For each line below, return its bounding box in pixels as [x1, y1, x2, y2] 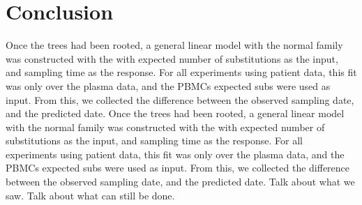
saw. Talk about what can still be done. [6, 188, 175, 202]
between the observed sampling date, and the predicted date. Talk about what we [6, 174, 355, 189]
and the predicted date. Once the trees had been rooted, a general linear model [6, 106, 345, 121]
